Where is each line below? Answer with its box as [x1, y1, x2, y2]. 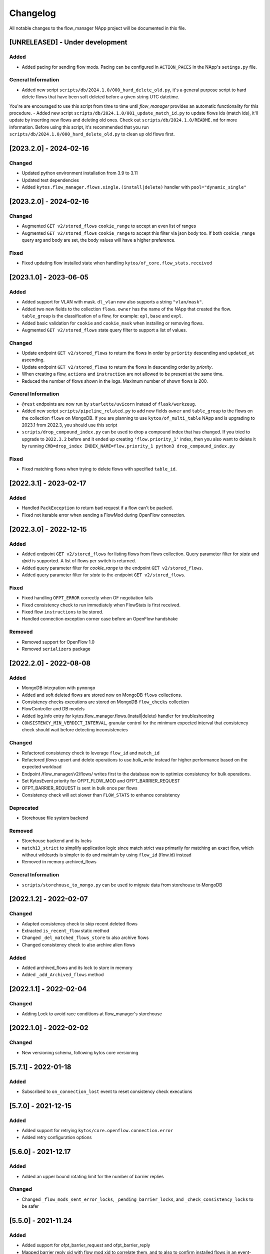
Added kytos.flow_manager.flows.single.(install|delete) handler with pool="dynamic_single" [21, 184, 247, 190]
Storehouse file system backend [21, 815, 88, 821]
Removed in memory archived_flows [21, 859, 97, 865]
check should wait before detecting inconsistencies [21, 727, 128, 733]
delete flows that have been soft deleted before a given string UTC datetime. [21, 94, 179, 100]
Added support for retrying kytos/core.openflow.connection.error [21, 1128, 173, 1134]
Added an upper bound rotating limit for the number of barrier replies [21, 1173, 164, 1179]
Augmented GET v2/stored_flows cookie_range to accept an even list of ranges [21, 223, 196, 229]
